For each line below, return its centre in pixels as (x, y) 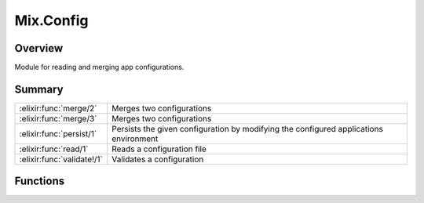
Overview (39, 48)
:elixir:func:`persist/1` (58, 133)
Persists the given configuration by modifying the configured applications (247, 129)
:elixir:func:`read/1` (54, 149)
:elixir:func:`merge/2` (58, 108)
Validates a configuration (157, 159)
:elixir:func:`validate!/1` (61, 159)
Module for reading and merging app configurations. (99, 67)
